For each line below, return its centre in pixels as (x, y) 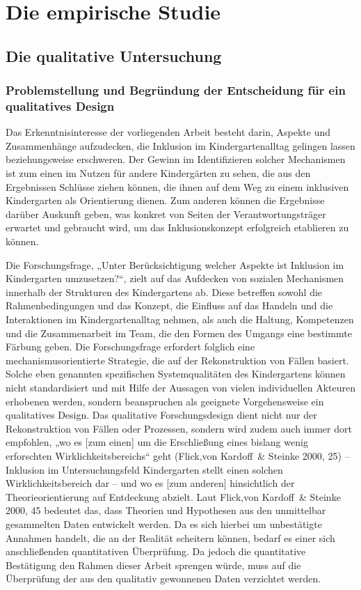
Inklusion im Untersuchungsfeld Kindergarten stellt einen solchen (144, 469)
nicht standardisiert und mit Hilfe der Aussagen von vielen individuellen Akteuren (180, 387)
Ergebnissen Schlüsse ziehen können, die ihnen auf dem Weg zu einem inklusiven (177, 186)
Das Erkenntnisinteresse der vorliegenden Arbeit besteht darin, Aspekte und (168, 132)
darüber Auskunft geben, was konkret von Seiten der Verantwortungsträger (166, 214)
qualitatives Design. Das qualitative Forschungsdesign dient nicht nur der (161, 415)
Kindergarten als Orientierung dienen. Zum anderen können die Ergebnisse (165, 200)
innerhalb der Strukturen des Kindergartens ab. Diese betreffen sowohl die (164, 292)
